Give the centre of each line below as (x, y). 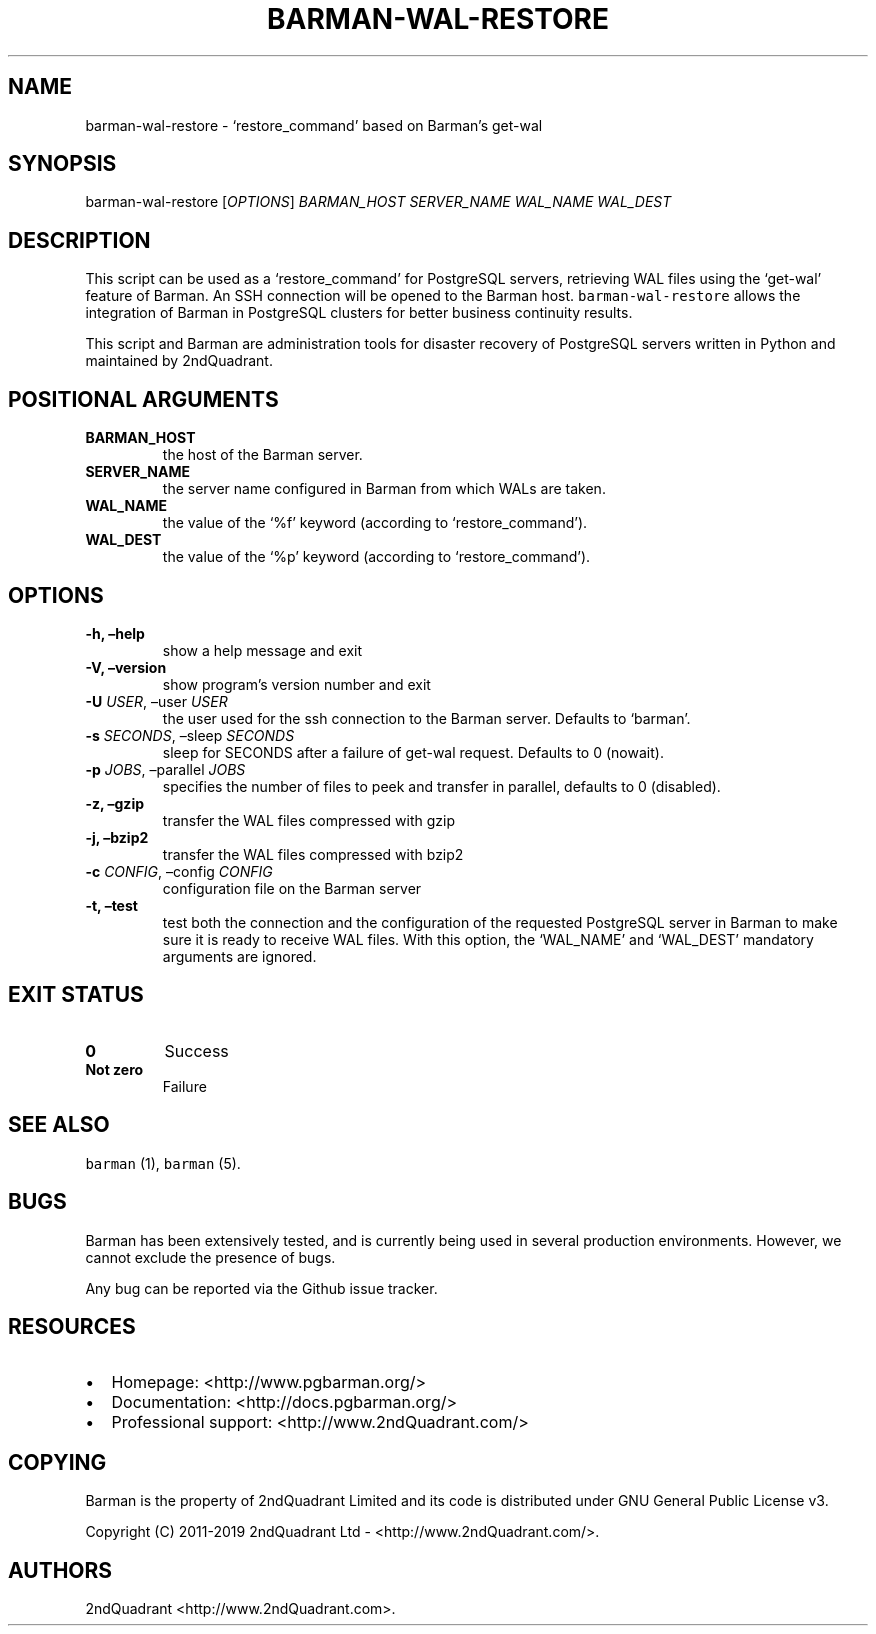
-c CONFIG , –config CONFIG (179, 871)
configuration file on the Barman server (292, 888)
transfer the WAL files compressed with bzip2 (313, 854)
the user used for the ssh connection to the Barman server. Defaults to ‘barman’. (426, 718)
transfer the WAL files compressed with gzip (309, 820)
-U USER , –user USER (156, 701)
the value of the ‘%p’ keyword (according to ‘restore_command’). (376, 557)
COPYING (57, 1462)
